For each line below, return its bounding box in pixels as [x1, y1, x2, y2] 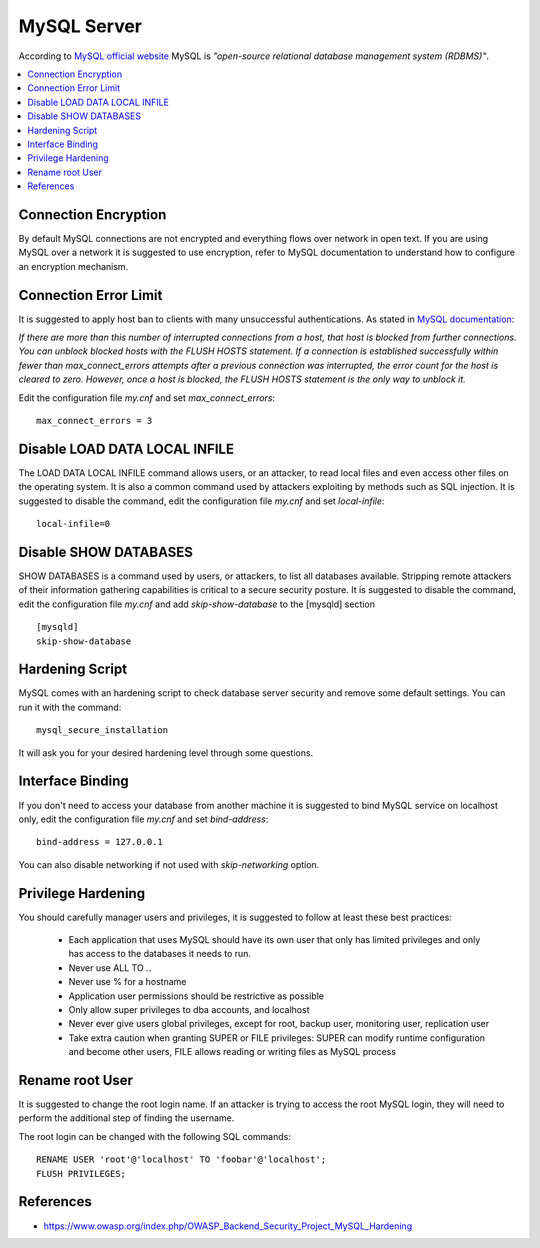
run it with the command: [18, 701, 122, 713]
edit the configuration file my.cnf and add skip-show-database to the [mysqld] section [18, 598, 375, 610]
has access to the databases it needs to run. [68, 948, 252, 960]
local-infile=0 [36, 518, 111, 530]
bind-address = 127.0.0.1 [36, 836, 164, 848]
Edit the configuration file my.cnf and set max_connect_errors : [18, 391, 275, 404]
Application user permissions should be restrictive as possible [68, 990, 325, 1002]
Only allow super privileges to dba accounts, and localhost [68, 1003, 310, 1015]
